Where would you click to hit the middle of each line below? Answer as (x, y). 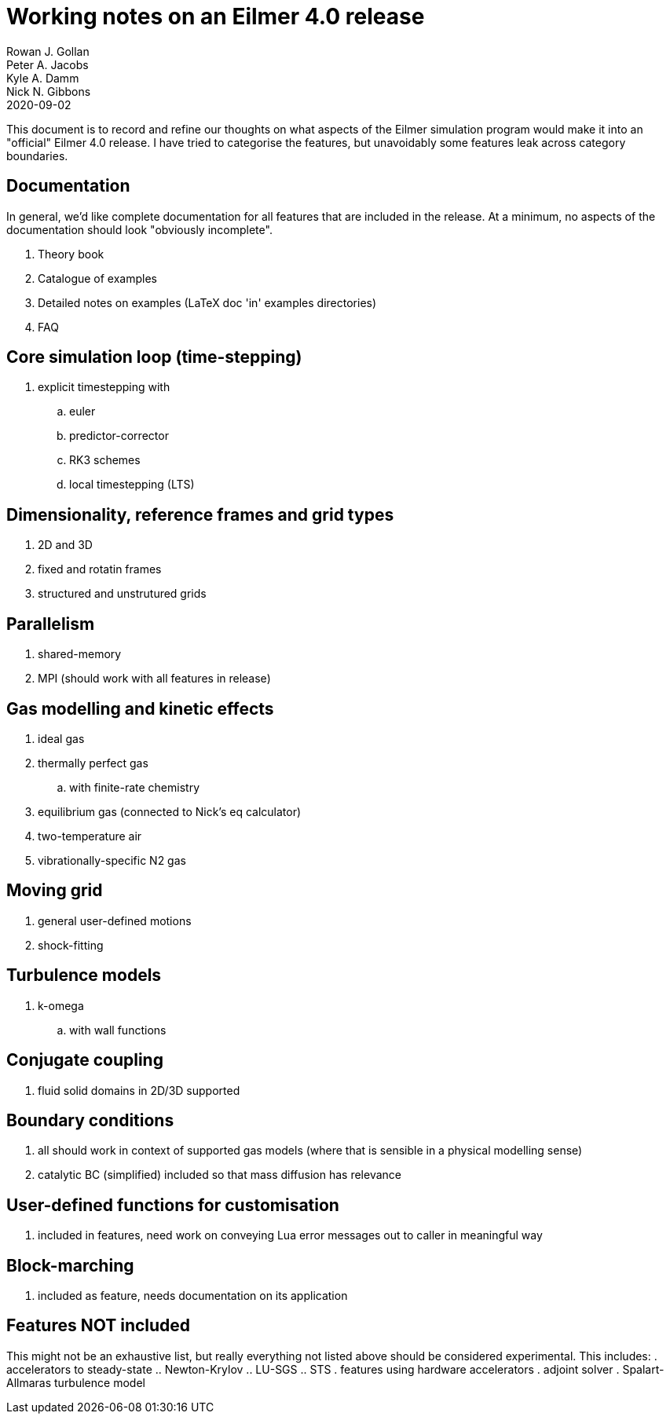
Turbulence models (84, 975)
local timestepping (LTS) (132, 485)
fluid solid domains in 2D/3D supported (139, 1090)
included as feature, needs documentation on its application (193, 1296)
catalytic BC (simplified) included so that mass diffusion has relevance (220, 1175)
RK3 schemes (105, 460)
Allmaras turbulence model (76, 1382)
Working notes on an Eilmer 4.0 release (216, 16)
